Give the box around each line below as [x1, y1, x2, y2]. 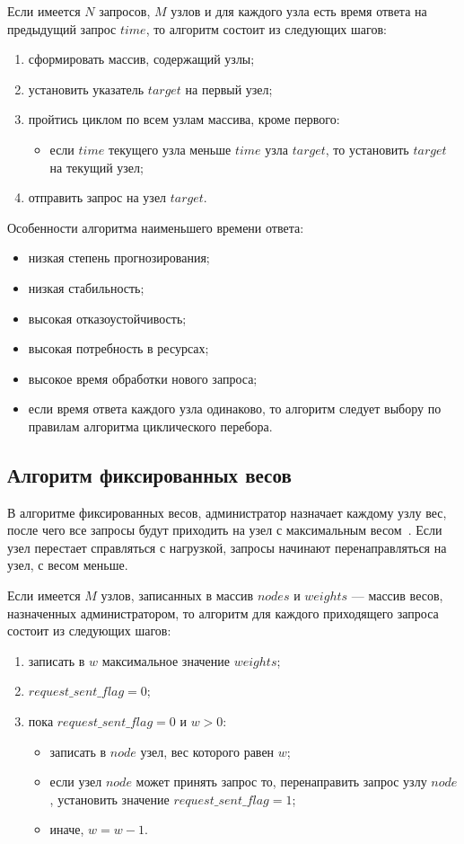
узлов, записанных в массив [101, 586, 254, 605]
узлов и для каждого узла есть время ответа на [171, 2, 427, 20]
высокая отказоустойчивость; [28, 308, 187, 327]
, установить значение [49, 789, 170, 808]
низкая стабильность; [28, 278, 144, 297]
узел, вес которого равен [140, 742, 275, 760]
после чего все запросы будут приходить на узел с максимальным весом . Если [7, 520, 442, 539]
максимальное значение [101, 651, 230, 670]
